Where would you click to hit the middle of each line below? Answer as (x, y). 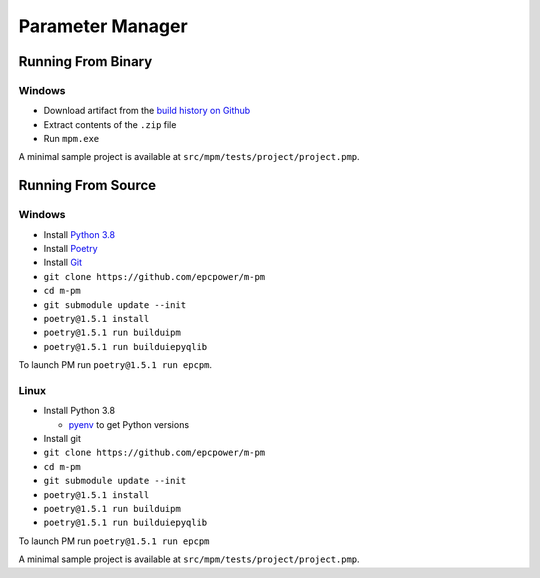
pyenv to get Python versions (129, 424)
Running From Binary (85, 61)
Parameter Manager (103, 26)
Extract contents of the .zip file (110, 124)
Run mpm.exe (71, 139)
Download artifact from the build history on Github (147, 111)
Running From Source (87, 185)
